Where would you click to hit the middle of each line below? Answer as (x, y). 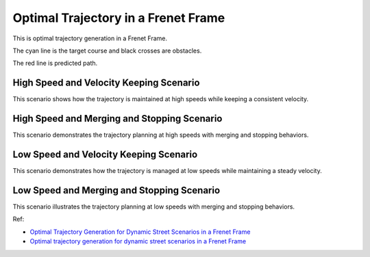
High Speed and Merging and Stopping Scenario (118, 119)
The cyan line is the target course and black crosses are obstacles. (107, 51)
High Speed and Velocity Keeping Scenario (106, 83)
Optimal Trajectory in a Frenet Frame (119, 18)
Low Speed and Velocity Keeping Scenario (105, 154)
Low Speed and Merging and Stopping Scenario (116, 190)
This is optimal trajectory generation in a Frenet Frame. (90, 38)
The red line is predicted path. (55, 63)
